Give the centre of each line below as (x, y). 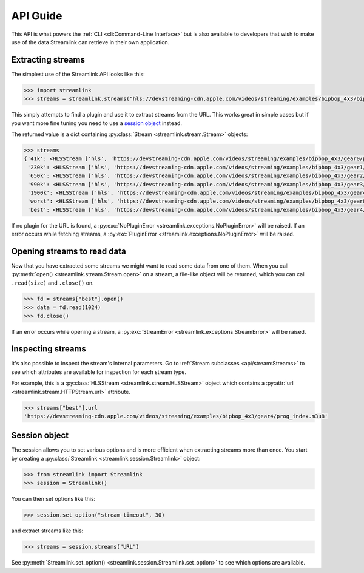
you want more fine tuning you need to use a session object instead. (96, 123)
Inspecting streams (49, 349)
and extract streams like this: (47, 531)
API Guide (37, 16)
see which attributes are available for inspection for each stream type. (99, 372)
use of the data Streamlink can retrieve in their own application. (90, 42)
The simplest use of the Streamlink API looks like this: (78, 74)
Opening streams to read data (69, 251)
